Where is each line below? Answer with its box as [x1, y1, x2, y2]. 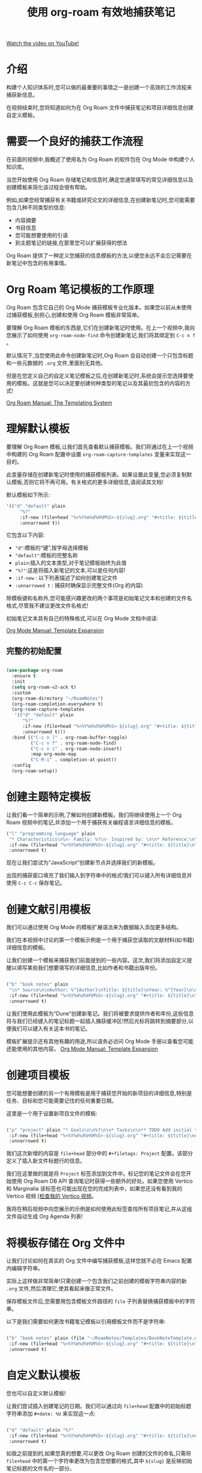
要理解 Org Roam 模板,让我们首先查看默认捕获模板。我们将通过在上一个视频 [6, 443, 194, 450]
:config [11, 763, 31, 769]
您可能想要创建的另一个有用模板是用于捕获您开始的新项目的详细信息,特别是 [6, 1089, 192, 1097]
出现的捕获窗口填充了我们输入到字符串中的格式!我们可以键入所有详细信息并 [6, 872, 192, 879]
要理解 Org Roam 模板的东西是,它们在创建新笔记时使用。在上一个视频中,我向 [6, 324, 195, 331]
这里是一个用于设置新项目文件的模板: [6, 1109, 98, 1117]
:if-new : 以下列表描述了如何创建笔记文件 [14, 575, 118, 582]
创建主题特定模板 [6, 790, 91, 804]
